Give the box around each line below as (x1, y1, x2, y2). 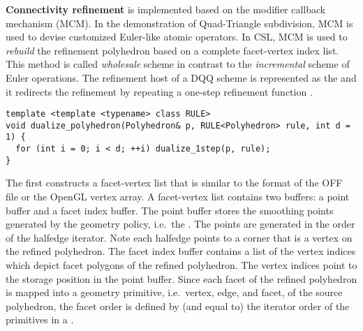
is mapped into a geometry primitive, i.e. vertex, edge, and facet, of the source (6, 285, 343, 300)
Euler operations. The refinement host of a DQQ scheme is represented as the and (6, 70, 357, 84)
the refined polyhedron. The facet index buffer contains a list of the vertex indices (6, 244, 356, 258)
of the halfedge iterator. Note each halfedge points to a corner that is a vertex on (6, 230, 353, 244)
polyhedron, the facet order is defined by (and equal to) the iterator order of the (6, 298, 350, 313)
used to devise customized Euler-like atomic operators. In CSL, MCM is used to (6, 29, 348, 44)
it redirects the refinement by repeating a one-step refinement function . (6, 84, 313, 98)
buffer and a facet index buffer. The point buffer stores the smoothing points (6, 203, 334, 217)
